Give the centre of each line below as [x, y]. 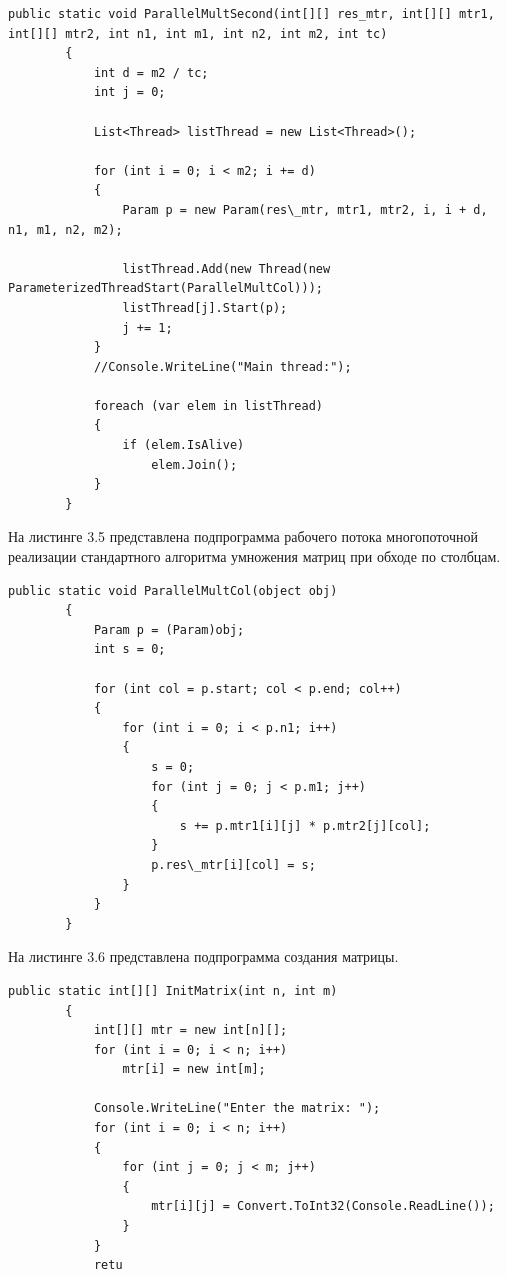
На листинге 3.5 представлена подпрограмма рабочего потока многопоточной [243, 536]
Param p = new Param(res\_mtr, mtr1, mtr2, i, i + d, [305, 209]
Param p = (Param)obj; [169, 629]
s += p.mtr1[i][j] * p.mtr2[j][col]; [305, 825]
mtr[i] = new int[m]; [194, 1069]
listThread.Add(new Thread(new [226, 268]
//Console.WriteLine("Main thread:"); [222, 366]
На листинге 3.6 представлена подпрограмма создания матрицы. [203, 956]
